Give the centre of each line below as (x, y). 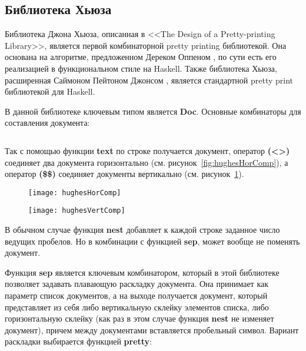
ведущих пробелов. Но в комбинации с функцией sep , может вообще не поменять (152, 241)
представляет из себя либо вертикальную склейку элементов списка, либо (137, 307)
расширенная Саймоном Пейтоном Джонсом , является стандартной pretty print (149, 80)
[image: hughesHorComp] (75, 193)
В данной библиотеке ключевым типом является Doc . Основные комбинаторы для (153, 111)
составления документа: (47, 123)
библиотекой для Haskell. (50, 91)
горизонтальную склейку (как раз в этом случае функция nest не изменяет (139, 318)
